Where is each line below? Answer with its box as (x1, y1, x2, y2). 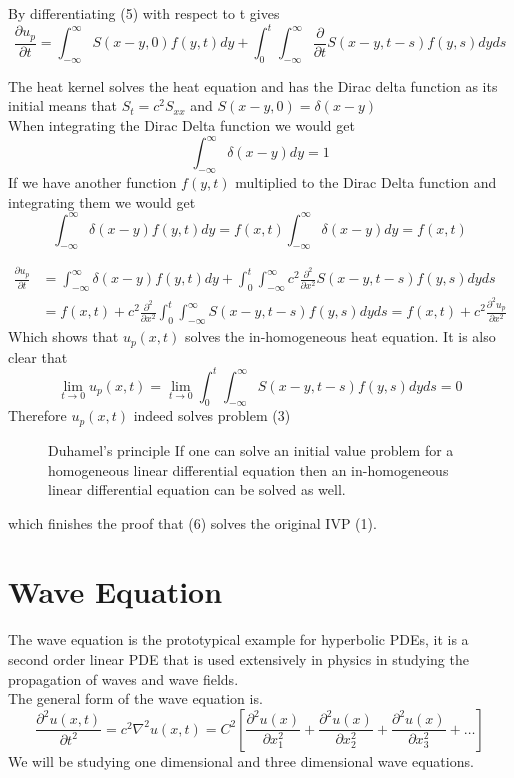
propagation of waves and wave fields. (8, 668, 239, 689)
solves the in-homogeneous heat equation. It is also (185, 326, 496, 347)
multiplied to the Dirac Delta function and (235, 171, 497, 192)
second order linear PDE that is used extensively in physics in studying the (8, 649, 469, 669)
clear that (8, 346, 68, 367)
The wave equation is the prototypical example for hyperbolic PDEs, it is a (8, 629, 469, 650)
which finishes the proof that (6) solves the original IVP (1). (8, 512, 377, 533)
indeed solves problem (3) (133, 405, 291, 426)
